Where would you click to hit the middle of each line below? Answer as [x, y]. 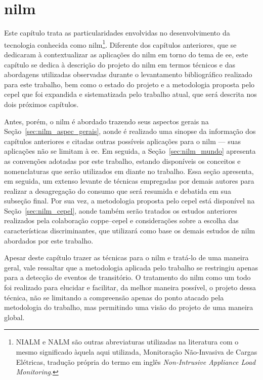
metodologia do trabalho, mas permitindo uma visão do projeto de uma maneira [129, 307]
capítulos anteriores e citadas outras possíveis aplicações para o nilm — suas [122, 141]
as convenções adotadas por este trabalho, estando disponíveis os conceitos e [122, 161]
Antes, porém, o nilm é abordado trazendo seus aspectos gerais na [106, 121]
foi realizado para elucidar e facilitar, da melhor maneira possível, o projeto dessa [130, 287]
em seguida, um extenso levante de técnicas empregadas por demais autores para [129, 181]
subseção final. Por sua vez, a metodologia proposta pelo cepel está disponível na [129, 201]
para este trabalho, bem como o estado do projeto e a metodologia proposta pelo [129, 84]
